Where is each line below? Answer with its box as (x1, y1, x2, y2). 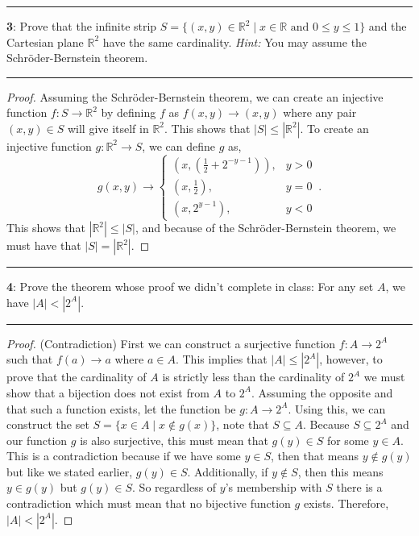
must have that (6, 237, 81, 254)
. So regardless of (132, 479, 217, 496)
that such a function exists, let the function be (6, 400, 236, 417)
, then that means (271, 447, 359, 464)
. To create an (300, 119, 369, 136)
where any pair (283, 104, 357, 121)
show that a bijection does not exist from (6, 384, 209, 401)
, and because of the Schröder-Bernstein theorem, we (135, 219, 396, 236)
